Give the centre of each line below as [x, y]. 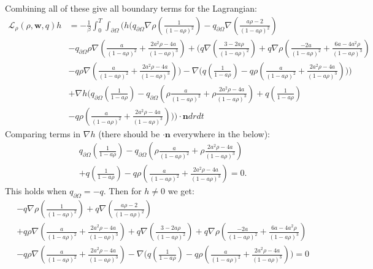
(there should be [129, 133]
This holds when [36, 191]
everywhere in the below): [221, 133]
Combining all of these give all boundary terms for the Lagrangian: [131, 8]
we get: [181, 191]
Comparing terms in [43, 133]
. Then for [122, 191]
